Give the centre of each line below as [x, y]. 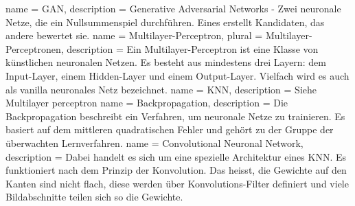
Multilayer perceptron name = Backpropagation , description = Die [147, 103]
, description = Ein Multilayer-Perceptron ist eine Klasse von [190, 48]
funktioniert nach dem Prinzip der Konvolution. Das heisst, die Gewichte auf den [176, 170]
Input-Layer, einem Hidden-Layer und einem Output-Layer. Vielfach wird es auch [177, 75]
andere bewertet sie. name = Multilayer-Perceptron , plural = [134, 35]
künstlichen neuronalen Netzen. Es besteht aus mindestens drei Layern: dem [166, 62]
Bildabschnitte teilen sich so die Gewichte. [94, 197]
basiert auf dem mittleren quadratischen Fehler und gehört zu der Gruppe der [170, 129]
